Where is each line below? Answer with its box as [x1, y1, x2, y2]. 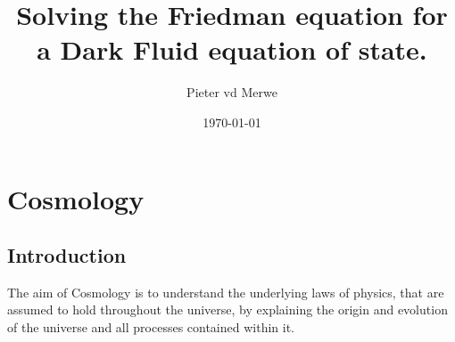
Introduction [7, 241, 127, 269]
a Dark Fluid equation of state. [37, 31, 427, 68]
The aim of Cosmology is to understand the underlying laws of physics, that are [7, 282, 444, 301]
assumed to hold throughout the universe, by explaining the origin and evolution [7, 300, 448, 319]
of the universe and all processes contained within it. [7, 318, 294, 337]
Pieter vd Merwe [186, 83, 277, 102]
